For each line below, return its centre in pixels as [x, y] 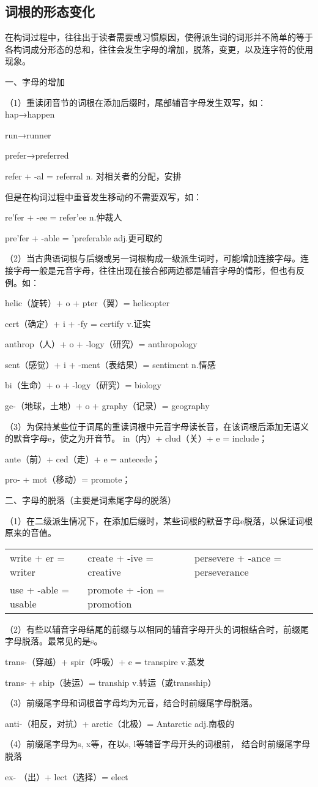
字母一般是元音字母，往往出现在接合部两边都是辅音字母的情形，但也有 [154, 270]
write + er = [37, 557]
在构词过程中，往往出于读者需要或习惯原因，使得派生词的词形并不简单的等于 [159, 37]
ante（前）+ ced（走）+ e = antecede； [83, 458]
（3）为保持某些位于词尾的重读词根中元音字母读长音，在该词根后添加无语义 [157, 426]
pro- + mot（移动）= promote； [68, 479]
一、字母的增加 [35, 81]
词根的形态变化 [50, 11]
